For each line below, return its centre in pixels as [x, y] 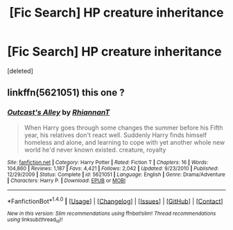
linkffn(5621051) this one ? [66, 92]
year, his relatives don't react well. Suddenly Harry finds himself [115, 135]
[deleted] [20, 71]
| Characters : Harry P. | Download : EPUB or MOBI [67, 180]
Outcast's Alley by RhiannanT [59, 112]
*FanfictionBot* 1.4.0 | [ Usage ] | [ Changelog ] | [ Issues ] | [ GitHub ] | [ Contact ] [115, 200]
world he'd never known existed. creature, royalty [95, 150]
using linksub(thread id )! [35, 220]
